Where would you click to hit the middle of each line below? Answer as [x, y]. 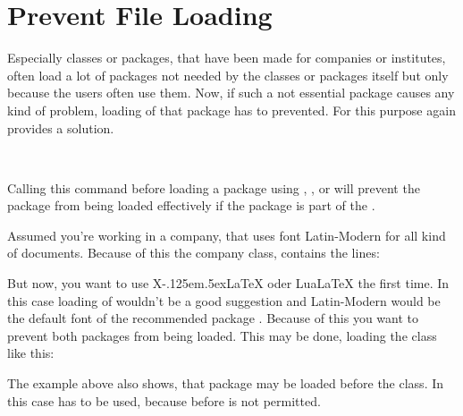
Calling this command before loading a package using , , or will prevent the [214, 187]
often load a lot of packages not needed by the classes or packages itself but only [228, 75]
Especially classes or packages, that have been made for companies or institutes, [227, 58]
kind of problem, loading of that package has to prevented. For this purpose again [231, 110]
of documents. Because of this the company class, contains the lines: [194, 253]
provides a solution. [61, 127]
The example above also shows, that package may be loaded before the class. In [226, 383]
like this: [31, 353]
